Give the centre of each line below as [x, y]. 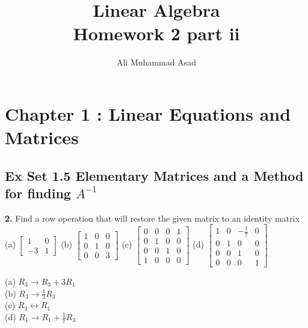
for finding [38, 193]
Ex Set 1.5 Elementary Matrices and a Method [154, 175]
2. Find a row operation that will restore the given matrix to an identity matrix [152, 218]
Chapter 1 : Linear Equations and [148, 113]
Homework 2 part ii [156, 33]
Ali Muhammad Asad [156, 62]
